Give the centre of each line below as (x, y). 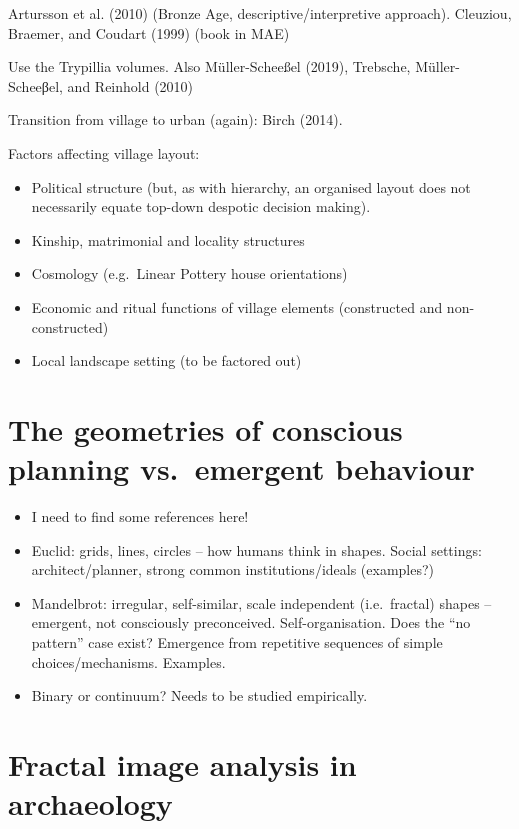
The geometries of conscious (205, 428)
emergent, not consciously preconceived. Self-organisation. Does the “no (251, 622)
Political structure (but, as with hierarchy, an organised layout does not (251, 186)
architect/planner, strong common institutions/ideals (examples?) (233, 569)
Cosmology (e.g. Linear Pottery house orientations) (189, 273)
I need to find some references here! (140, 516)
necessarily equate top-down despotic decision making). (201, 206)
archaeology (90, 803)
